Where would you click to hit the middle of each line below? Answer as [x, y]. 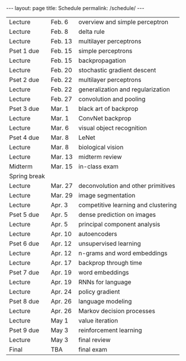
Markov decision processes [117, 311]
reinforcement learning [110, 330]
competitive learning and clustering [128, 205]
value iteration [98, 320]
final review [94, 340]
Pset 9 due [24, 330]
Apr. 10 [61, 234]
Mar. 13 [62, 157]
